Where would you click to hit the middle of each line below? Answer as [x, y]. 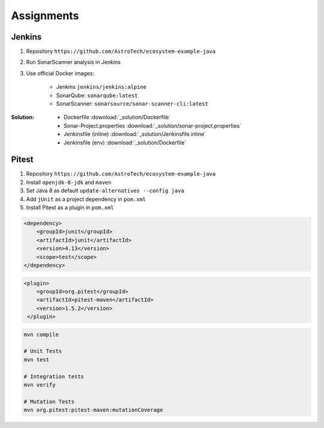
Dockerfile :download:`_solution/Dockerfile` [117, 117]
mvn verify [40, 385]
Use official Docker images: [60, 73]
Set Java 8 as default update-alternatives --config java [105, 191]
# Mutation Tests [49, 401]
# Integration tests [54, 376]
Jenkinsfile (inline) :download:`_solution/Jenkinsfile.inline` [135, 134]
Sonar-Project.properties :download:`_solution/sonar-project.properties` [153, 125]
